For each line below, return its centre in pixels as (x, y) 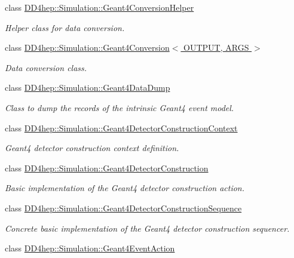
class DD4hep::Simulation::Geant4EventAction (90, 248)
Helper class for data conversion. (65, 27)
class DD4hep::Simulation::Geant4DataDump (88, 87)
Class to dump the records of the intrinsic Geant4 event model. (120, 107)
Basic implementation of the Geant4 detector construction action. (125, 188)
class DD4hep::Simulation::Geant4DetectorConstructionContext (121, 128)
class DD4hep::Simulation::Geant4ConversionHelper (99, 7)
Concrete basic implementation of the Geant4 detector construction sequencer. (147, 228)
